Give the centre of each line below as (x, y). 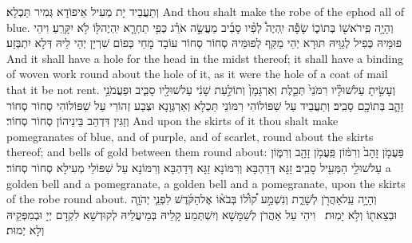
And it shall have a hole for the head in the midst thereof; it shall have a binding (205, 58)
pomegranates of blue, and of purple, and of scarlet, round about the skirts (190, 136)
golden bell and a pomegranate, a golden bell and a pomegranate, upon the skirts (206, 183)
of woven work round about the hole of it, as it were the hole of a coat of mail (197, 74)
